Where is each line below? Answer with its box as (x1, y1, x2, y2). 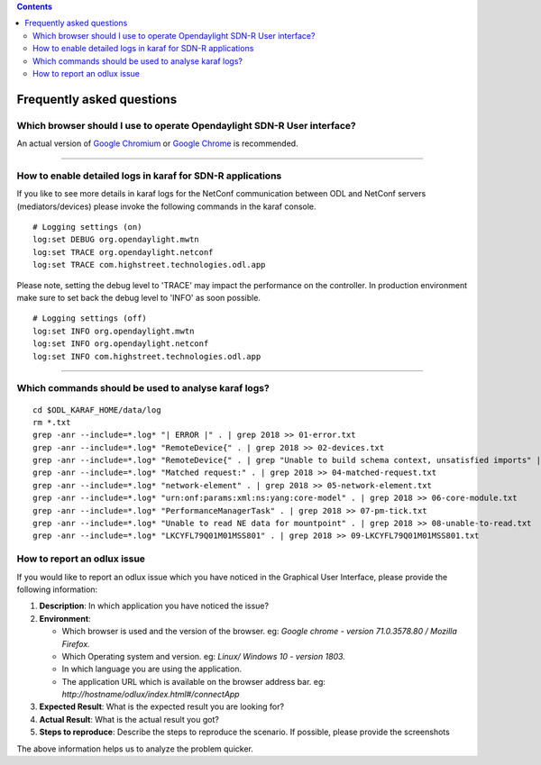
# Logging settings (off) (32, 314, 148, 323)
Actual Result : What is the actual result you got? (39, 714, 220, 724)
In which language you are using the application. (61, 663, 243, 675)
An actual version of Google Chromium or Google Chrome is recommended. (16, 138, 298, 149)
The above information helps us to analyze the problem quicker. (16, 743, 254, 754)
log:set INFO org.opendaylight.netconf (32, 339, 209, 349)
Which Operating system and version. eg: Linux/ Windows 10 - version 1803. (61, 651, 346, 661)
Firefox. (61, 638, 90, 649)
